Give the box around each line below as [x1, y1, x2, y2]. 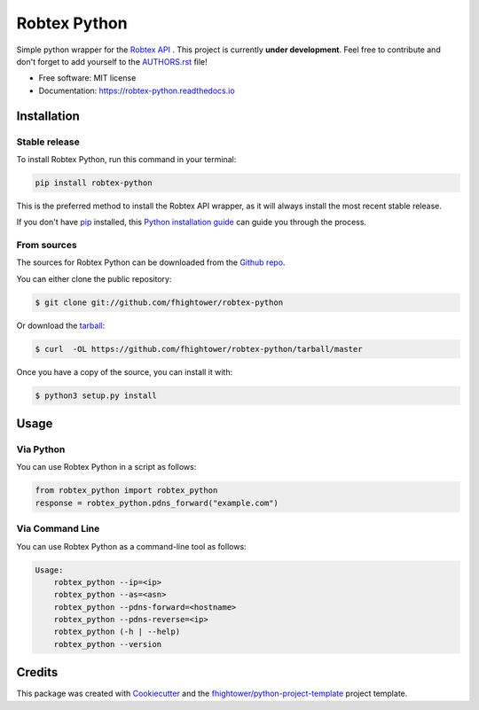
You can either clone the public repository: [16, 273, 172, 284]
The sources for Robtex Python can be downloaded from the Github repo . [16, 257, 286, 268]
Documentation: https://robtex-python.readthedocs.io [38, 85, 235, 96]
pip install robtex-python [35, 177, 153, 188]
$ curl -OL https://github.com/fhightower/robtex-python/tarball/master [35, 344, 363, 354]
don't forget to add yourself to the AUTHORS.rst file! [16, 56, 208, 66]
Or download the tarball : [16, 320, 106, 331]
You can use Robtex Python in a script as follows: [16, 462, 197, 472]
